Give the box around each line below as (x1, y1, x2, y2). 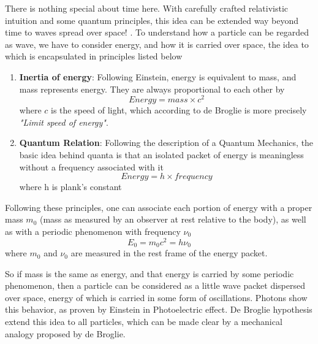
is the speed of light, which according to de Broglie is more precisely (51, 104, 307, 117)
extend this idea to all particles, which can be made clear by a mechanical (5, 315, 282, 328)
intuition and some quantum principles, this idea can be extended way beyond (5, 13, 299, 26)
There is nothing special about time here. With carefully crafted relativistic (5, 2, 289, 14)
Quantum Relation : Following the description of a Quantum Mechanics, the (19, 136, 314, 149)
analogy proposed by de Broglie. (5, 327, 126, 340)
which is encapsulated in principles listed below (5, 50, 183, 63)
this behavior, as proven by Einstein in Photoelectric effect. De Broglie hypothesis (5, 303, 312, 316)
